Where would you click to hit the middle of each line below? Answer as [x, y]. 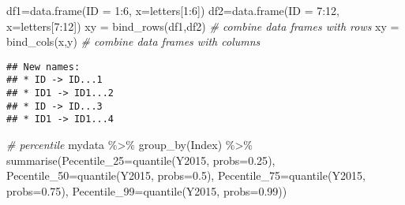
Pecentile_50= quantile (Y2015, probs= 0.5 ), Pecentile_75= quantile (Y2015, [186, 175]
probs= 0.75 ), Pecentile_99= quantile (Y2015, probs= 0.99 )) [147, 190]
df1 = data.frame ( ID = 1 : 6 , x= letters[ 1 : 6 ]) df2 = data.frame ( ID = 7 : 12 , [173, 10]
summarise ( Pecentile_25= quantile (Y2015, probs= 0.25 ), [141, 160]
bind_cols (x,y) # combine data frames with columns [133, 41]
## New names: [43, 67]
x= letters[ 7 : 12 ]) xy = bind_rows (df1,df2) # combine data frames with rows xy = [203, 26]
